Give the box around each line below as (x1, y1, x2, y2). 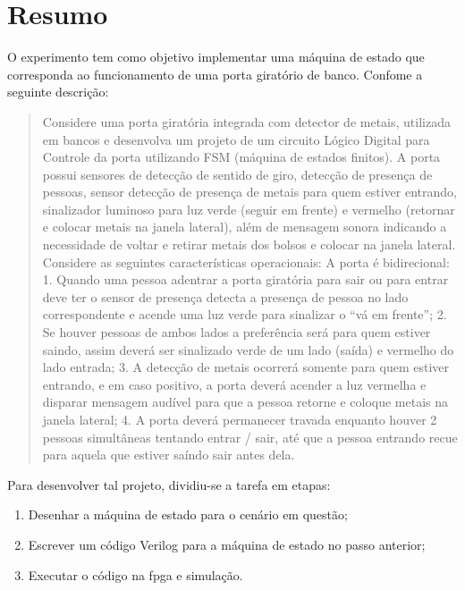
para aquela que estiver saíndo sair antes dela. (42, 445, 295, 464)
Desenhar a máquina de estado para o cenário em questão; (28, 505, 348, 524)
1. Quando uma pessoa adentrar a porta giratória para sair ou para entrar (42, 270, 449, 289)
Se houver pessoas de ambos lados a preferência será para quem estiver (42, 323, 431, 341)
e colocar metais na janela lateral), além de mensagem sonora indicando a (42, 217, 447, 236)
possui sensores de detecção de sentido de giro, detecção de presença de (42, 164, 433, 183)
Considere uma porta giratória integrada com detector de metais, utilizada (42, 112, 451, 131)
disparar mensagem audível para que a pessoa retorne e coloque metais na (42, 392, 449, 411)
